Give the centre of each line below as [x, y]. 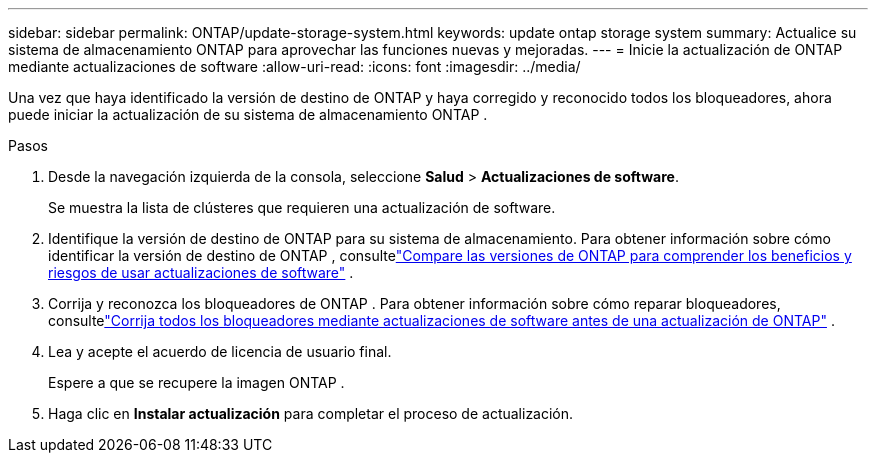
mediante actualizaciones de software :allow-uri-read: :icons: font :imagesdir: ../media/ [294, 66]
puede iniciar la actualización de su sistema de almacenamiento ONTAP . [248, 114]
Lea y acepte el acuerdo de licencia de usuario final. [220, 351]
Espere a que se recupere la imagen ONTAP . [196, 382]
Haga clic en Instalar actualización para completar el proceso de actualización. [311, 413]
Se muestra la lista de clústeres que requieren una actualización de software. [302, 207]
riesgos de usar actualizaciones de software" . [201, 272]
